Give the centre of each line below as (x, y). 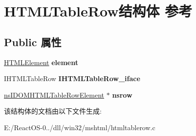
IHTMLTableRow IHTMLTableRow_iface (72, 78)
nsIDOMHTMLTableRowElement (54, 94)
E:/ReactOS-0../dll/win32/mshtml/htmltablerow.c (80, 127)
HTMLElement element (41, 62)
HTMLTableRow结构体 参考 (98, 11)
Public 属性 (33, 42)
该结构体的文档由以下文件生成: (53, 111)
